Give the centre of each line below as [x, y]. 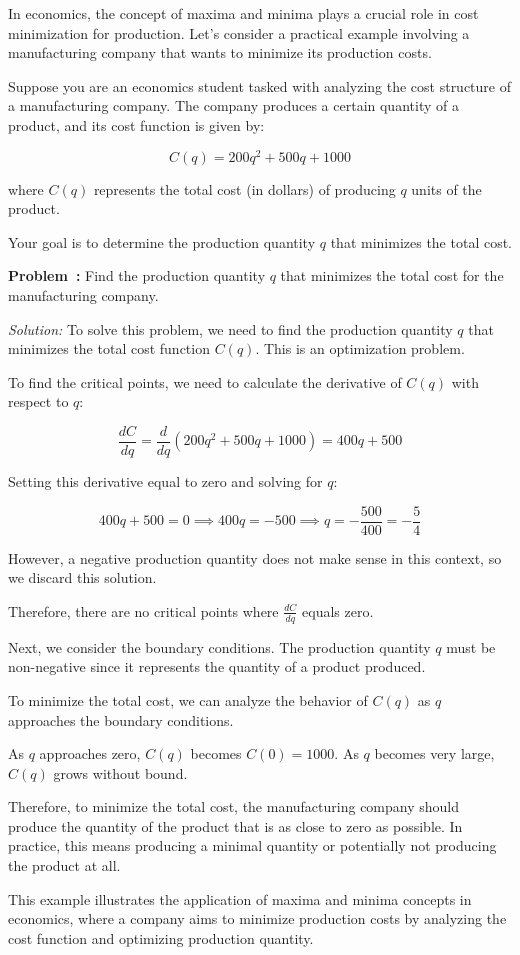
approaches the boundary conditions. [121, 719]
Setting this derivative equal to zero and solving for [165, 481]
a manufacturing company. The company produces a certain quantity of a [233, 105]
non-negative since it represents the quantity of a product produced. [217, 666]
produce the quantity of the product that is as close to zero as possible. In [235, 825]
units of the [446, 188]
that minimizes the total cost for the [392, 275]
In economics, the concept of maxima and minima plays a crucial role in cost [243, 13]
